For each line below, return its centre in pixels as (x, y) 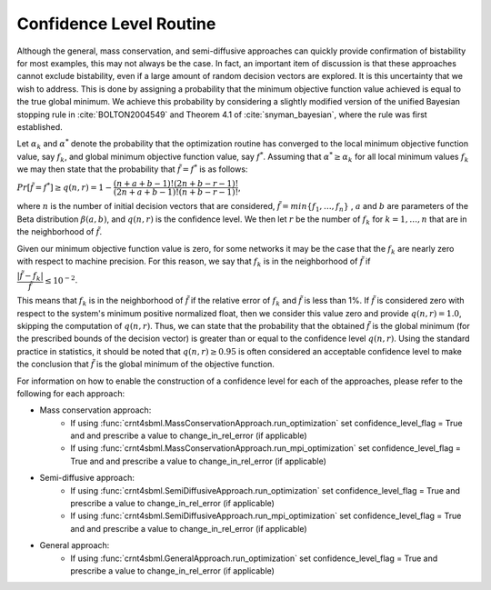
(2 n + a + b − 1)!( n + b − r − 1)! (176, 192)
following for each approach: (71, 393)
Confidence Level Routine (116, 24)
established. (40, 126)
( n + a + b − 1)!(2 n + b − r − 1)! (176, 184)
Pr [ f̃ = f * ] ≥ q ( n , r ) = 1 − (65, 187)
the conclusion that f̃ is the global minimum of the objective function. (145, 365)
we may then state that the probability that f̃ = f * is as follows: (132, 169)
